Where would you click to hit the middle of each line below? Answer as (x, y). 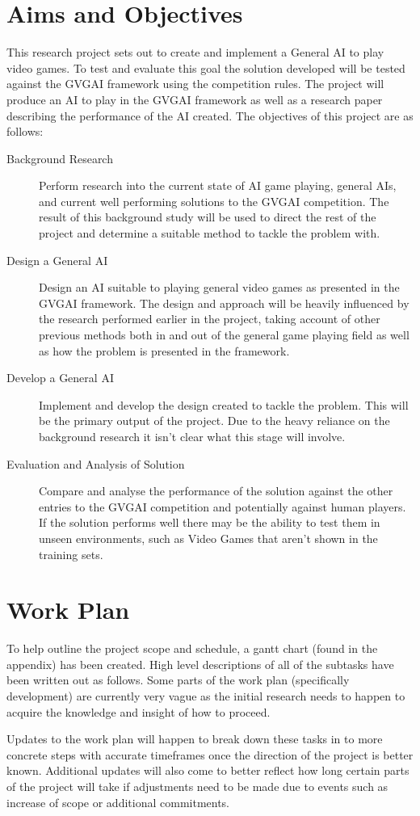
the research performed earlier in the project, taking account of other (210, 319)
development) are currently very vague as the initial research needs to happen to (206, 696)
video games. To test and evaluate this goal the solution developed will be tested (206, 67)
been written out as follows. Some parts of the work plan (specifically (178, 680)
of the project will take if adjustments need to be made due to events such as (197, 787)
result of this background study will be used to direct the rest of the (208, 217)
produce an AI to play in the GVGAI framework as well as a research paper (195, 99)
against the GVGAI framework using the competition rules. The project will (195, 84)
